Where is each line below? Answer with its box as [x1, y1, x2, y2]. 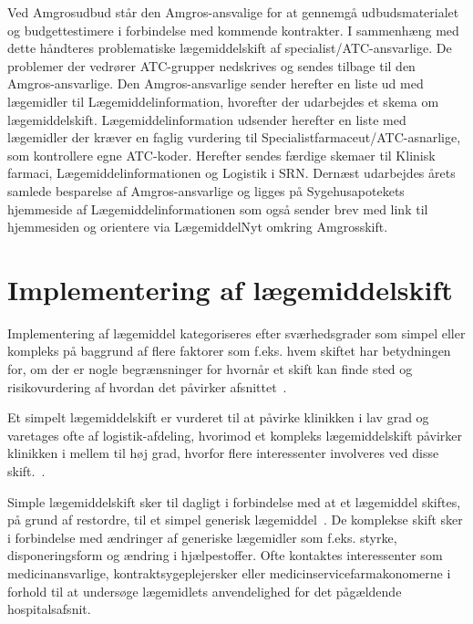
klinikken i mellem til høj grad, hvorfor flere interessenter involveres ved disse [7, 443, 439, 463]
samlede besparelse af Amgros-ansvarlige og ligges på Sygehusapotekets [7, 181, 405, 200]
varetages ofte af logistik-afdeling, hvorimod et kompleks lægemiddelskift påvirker [7, 425, 463, 444]
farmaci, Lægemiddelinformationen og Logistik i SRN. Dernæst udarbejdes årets [7, 163, 456, 182]
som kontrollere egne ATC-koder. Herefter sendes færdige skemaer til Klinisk [7, 145, 436, 164]
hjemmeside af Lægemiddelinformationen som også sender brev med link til [7, 199, 428, 218]
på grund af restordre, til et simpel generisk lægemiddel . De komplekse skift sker [7, 510, 463, 529]
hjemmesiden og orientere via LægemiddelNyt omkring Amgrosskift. [7, 217, 388, 236]
